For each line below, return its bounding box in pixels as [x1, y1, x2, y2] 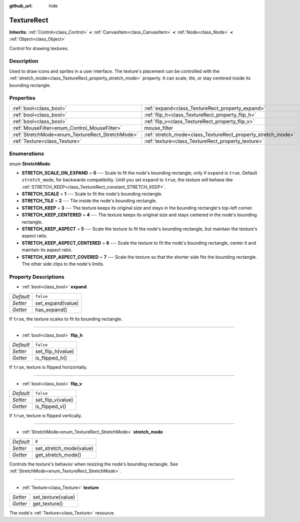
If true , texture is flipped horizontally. [9, 364, 87, 370]
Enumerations [9, 150, 44, 157]
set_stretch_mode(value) [35, 444, 93, 451]
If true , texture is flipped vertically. [9, 413, 82, 419]
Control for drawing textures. [9, 45, 69, 51]
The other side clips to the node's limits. [21, 261, 104, 267]
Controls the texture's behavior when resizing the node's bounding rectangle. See [9, 461, 178, 467]
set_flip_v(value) [35, 396, 73, 403]
